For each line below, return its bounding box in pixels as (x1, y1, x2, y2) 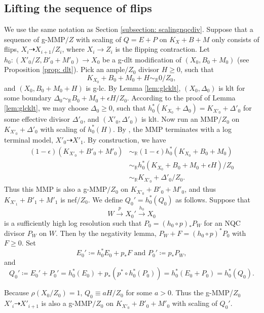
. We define (88, 194, 123, 204)
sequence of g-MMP (4, 33, 65, 44)
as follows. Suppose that (175, 194, 250, 204)
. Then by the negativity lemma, (56, 227, 157, 238)
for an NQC (204, 217, 241, 228)
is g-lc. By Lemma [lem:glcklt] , (86, 82, 181, 93)
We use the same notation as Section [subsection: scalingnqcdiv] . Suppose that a (4, 24, 253, 34)
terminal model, (4, 134, 53, 145)
